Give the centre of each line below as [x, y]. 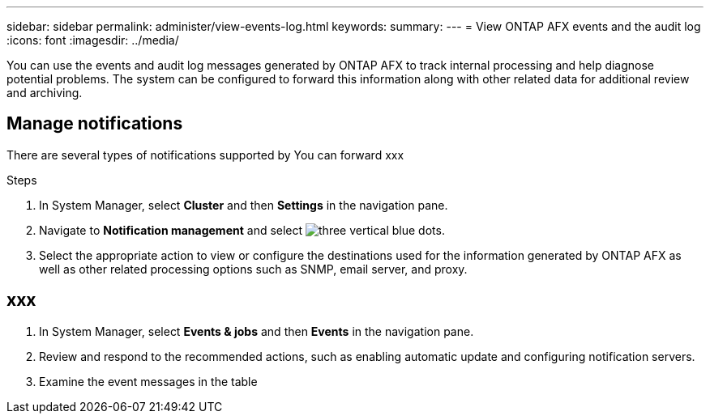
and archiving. [45, 93]
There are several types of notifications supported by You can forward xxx [205, 155]
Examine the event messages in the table [148, 381]
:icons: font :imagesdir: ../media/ [93, 40]
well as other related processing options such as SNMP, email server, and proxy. [253, 269]
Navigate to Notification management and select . [242, 230]
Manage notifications [95, 124]
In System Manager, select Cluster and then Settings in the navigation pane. [244, 205]
